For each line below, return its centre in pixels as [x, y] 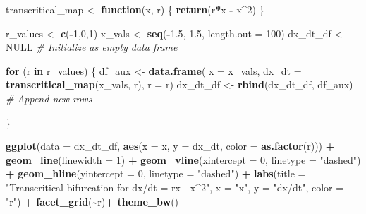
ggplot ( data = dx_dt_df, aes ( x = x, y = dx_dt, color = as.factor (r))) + [170, 146]
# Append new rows [49, 98]
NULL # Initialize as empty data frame [92, 47]
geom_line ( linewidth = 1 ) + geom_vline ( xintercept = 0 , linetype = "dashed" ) [183, 159]
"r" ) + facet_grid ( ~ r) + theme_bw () [92, 201]
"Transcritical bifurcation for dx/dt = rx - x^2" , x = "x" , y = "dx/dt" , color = [175, 187]
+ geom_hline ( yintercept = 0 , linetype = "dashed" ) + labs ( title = [156, 173]
